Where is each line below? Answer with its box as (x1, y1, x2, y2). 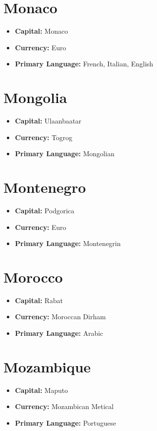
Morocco (3, 267, 63, 287)
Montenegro (3, 177, 86, 197)
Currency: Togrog (15, 132, 73, 142)
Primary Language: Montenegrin (15, 238, 121, 248)
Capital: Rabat (15, 295, 63, 305)
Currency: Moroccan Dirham (15, 311, 106, 322)
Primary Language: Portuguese (15, 417, 117, 428)
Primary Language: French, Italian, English (15, 59, 154, 69)
